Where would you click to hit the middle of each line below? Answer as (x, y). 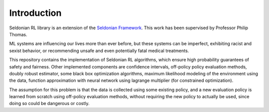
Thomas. (18, 34)
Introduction (35, 13)
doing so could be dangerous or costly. (49, 104)
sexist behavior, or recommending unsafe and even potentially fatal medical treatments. (99, 51)
